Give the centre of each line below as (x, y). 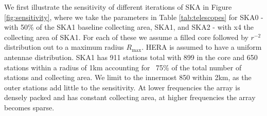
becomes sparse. (29, 107)
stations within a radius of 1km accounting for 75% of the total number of (123, 67)
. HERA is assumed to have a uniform (202, 47)
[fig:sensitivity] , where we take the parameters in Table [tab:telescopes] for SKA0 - (134, 17)
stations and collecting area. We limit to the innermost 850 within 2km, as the (128, 77)
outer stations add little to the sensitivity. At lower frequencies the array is (122, 87)
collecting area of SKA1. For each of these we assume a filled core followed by (126, 37)
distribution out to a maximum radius (64, 47)
